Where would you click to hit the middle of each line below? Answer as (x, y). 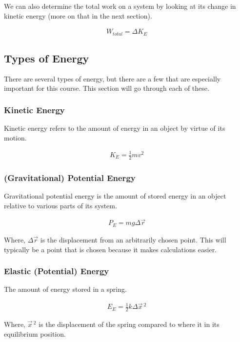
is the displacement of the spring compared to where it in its (129, 324)
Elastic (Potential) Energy (57, 271)
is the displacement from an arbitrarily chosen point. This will (133, 239)
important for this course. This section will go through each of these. (107, 88)
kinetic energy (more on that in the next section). (78, 15)
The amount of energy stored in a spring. (65, 289)
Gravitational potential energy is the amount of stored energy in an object (115, 196)
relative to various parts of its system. (60, 205)
